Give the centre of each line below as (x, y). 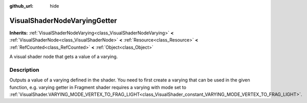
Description (24, 70)
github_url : (21, 6)
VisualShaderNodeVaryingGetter (63, 20)
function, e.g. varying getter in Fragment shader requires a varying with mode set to (98, 87)
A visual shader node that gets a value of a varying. (64, 57)
